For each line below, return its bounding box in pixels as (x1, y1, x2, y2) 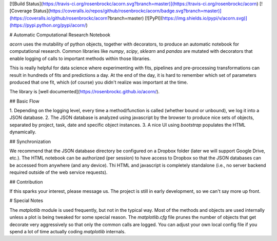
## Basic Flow (9, 98, 39, 104)
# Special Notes (9, 197, 44, 204)
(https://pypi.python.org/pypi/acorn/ (9, 22, 87, 28)
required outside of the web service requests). (9, 169, 108, 175)
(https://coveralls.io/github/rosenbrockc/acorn (9, 15, 108, 21)
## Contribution (9, 178, 43, 185)
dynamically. (9, 129, 36, 135)
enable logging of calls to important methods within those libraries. (9, 55, 151, 62)
